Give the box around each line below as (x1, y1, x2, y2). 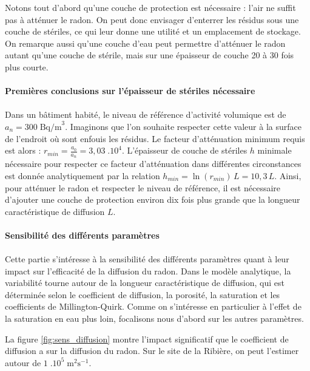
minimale (257, 144, 292, 157)
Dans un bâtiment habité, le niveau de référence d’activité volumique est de (5, 108, 286, 121)
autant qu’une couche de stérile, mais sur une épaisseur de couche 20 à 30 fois (5, 49, 294, 61)
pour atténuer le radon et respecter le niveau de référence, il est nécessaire (5, 181, 281, 194)
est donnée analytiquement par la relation (5, 169, 160, 182)
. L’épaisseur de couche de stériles (121, 144, 248, 157)
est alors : (5, 144, 41, 157)
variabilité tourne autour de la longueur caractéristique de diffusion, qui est (5, 276, 285, 289)
